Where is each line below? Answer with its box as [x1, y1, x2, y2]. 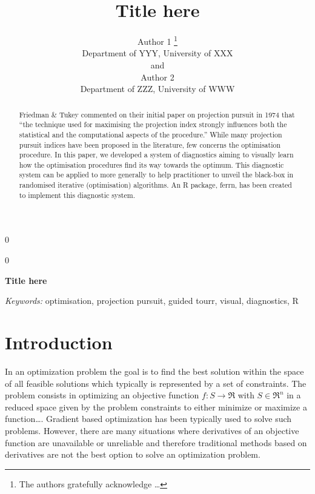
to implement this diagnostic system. [19, 189, 135, 200]
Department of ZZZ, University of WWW [80, 82, 235, 95]
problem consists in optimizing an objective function [5, 389, 199, 401]
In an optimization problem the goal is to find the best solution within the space [5, 364, 304, 377]
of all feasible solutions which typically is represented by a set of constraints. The [5, 377, 307, 389]
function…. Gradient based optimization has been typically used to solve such [5, 412, 292, 425]
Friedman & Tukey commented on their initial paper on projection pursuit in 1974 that [19, 109, 295, 119]
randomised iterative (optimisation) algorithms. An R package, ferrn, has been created [19, 180, 292, 190]
